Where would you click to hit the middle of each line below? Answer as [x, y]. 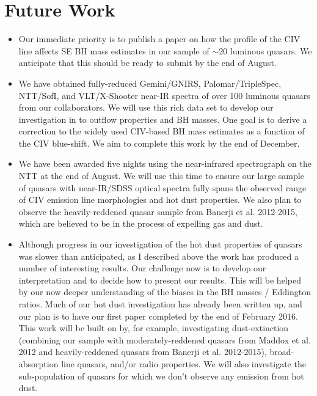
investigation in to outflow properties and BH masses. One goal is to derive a [163, 119]
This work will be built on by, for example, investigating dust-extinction [154, 328]
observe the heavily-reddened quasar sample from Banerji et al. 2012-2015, [158, 211]
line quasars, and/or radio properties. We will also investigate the [184, 363]
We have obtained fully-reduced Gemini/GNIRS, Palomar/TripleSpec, [150, 83]
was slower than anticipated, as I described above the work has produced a [159, 256]
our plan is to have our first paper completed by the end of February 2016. [158, 316]
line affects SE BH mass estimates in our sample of [114, 50]
